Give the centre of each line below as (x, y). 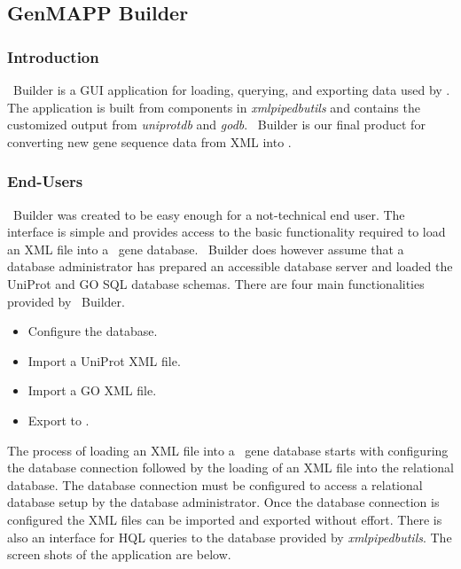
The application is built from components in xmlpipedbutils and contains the (214, 107)
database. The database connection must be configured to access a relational (215, 484)
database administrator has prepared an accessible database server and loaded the (230, 266)
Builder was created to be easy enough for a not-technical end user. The (209, 214)
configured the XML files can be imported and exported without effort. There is (225, 519)
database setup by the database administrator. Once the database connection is (223, 502)
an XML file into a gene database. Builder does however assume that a (206, 249)
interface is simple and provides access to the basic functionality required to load (227, 232)
